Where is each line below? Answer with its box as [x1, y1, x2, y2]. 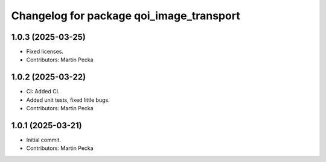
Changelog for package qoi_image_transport [11, 9, 241, 22]
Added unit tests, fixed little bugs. [26, 96, 110, 104]
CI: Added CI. [26, 88, 60, 95]
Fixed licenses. [26, 48, 63, 55]
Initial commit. [26, 136, 62, 144]
